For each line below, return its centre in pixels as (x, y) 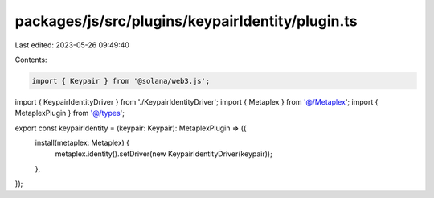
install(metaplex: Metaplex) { (82, 143)
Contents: (31, 60)
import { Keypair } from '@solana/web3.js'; (121, 81)
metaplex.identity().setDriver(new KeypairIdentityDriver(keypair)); (164, 154)
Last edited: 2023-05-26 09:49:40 (72, 45)
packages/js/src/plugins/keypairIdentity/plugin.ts (186, 21)
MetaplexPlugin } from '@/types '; (70, 113)
